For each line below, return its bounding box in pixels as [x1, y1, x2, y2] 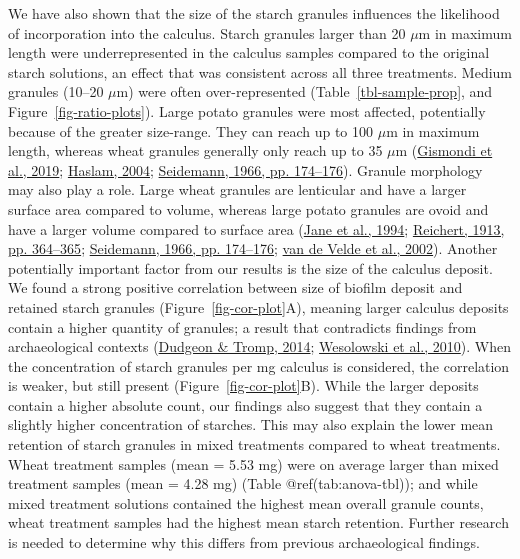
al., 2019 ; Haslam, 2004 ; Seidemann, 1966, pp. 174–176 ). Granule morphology [8, 159, 483, 180]
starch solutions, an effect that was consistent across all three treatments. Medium [8, 61, 512, 82]
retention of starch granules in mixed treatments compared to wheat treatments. [8, 434, 501, 455]
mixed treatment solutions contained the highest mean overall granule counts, [8, 492, 484, 513]
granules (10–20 [8, 81, 104, 102]
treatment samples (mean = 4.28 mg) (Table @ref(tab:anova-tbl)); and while [8, 473, 478, 494]
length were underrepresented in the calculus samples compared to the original [8, 42, 490, 63]
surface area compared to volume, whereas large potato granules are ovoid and [8, 198, 489, 219]
